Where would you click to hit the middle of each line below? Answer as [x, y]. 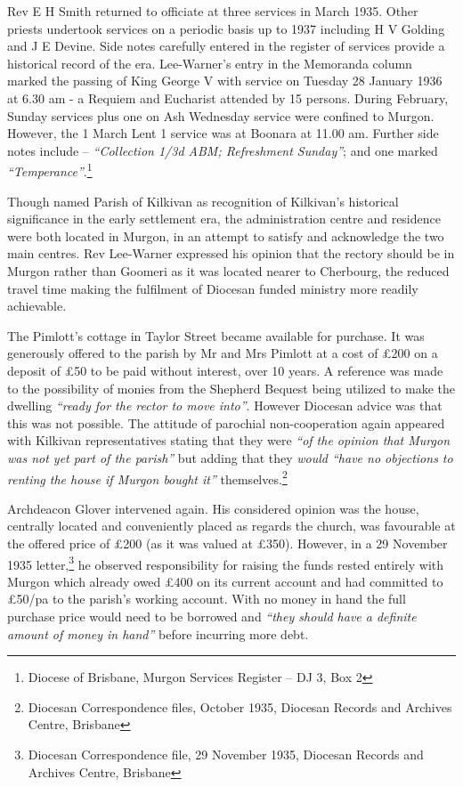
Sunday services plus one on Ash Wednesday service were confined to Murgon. [221, 115]
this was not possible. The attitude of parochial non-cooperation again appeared [226, 422]
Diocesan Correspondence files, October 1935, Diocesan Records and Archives [240, 706]
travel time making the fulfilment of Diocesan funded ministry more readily [213, 288]
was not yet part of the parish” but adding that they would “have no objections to [230, 457]
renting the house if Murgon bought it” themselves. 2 [147, 477]
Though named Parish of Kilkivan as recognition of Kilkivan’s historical [203, 201]
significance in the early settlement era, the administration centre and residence [224, 219]
